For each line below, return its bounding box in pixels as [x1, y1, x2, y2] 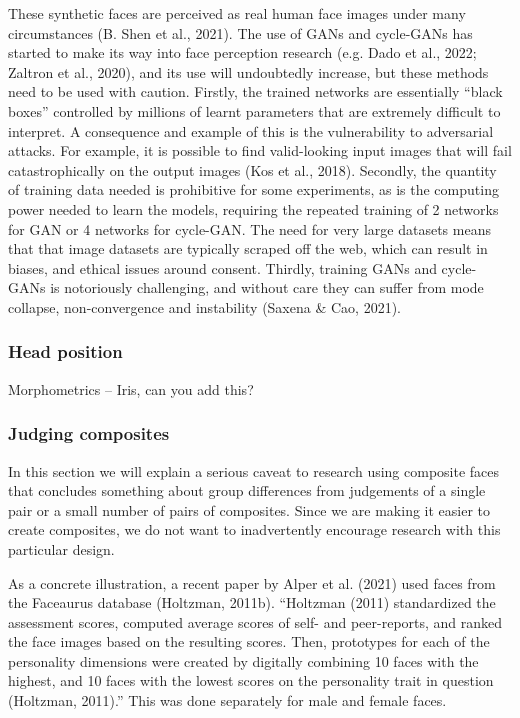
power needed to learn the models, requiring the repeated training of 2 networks [8, 198, 499, 219]
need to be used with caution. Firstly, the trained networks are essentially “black [8, 81, 503, 102]
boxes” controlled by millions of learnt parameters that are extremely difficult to [8, 100, 501, 121]
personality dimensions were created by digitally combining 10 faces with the [8, 650, 479, 671]
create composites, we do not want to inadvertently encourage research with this [8, 519, 501, 540]
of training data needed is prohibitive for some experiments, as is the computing [8, 179, 499, 200]
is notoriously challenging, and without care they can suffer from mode [50, 277, 484, 298]
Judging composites [8, 421, 170, 446]
